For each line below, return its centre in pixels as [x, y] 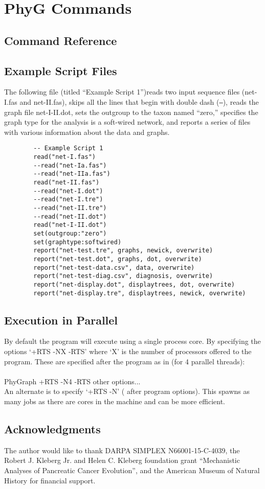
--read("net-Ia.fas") [70, 165]
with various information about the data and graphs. [87, 132]
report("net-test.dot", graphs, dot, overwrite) [118, 259]
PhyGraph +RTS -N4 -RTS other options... [72, 381]
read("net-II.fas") [67, 183]
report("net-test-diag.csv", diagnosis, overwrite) [123, 276]
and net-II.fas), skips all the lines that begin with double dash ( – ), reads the [139, 101]
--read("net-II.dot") [70, 216]
